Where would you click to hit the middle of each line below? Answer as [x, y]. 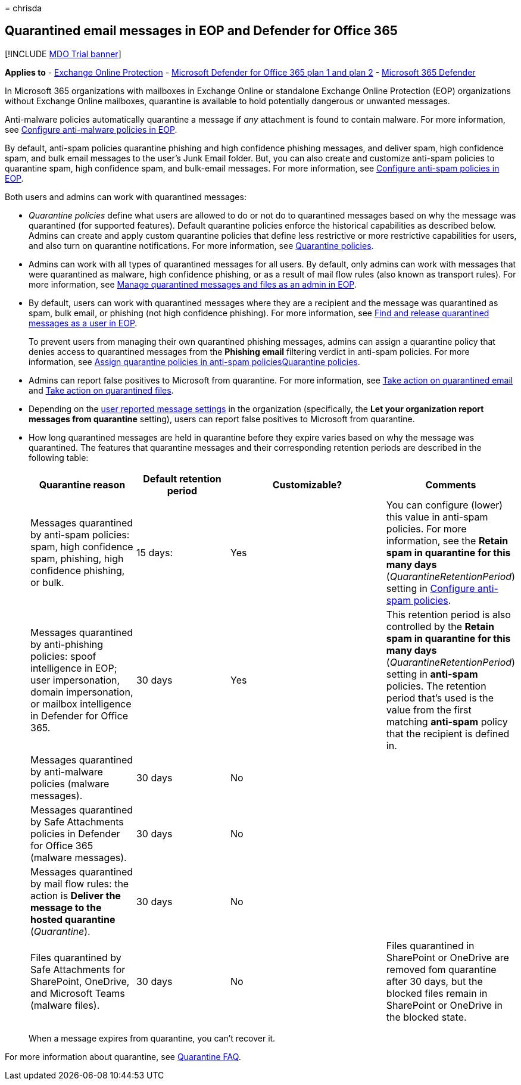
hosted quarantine [73, 919]
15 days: [155, 552]
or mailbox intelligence [81, 704]
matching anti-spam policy [447, 721]
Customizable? [307, 484]
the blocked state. [426, 1017]
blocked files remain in [437, 993]
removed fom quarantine [441, 969]
